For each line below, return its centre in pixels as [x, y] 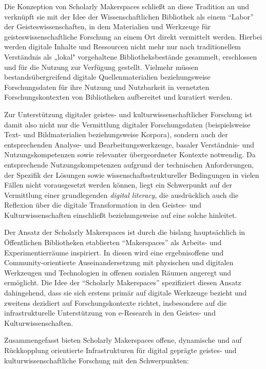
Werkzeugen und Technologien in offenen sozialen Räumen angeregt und [118, 272]
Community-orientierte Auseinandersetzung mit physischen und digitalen [119, 262]
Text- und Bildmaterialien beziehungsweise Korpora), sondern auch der [116, 134]
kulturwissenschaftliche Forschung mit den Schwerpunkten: [97, 360]
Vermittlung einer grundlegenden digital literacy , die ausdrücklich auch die [121, 195]
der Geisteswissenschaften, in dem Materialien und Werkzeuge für [108, 26]
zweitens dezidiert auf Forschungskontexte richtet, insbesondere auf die [116, 302]
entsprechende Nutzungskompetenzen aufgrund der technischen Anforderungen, [129, 164]
